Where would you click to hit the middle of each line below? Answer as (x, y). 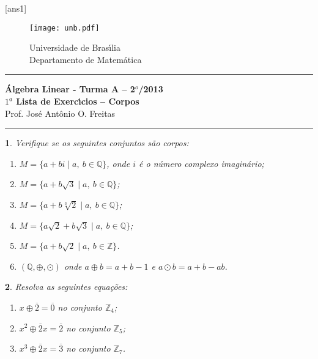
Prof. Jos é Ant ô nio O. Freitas (60, 113)
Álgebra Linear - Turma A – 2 (70, 89)
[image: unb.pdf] (65, 28)
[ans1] (16, 8)
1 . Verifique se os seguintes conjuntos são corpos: (97, 143)
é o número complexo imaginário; (202, 163)
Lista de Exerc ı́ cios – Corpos (78, 101)
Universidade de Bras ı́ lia (75, 47)
